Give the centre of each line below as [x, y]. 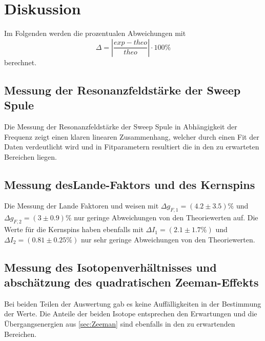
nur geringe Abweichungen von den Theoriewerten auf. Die [166, 217]
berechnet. [21, 62]
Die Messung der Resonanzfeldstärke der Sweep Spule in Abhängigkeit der [121, 126]
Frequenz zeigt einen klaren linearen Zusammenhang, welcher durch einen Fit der [132, 136]
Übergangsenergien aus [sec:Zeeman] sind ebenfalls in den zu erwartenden [120, 324]
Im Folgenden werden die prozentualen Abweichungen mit [95, 33]
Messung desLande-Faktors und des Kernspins [130, 184]
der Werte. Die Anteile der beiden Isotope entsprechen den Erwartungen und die [131, 314]
